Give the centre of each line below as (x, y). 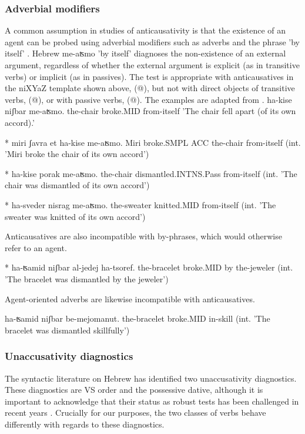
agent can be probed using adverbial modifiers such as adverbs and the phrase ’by (152, 41)
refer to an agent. (36, 247)
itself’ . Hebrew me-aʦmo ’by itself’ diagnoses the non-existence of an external (145, 53)
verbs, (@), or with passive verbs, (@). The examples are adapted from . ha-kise (148, 99)
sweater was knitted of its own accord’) (75, 216)
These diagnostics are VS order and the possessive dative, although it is (134, 390)
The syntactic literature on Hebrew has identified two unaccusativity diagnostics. (151, 378)
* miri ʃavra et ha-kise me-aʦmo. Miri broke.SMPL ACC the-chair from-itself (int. (153, 142)
